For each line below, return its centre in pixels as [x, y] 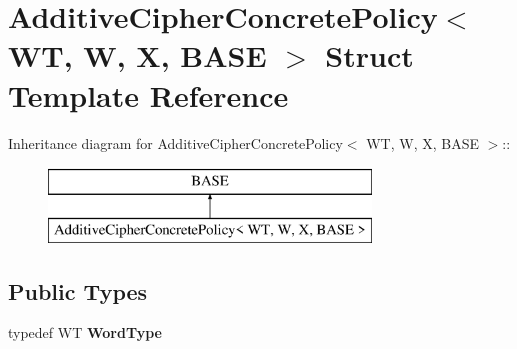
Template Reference [148, 94]
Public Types [78, 290]
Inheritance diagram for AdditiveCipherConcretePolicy [175, 142]
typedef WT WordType [85, 332]
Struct [369, 55]
